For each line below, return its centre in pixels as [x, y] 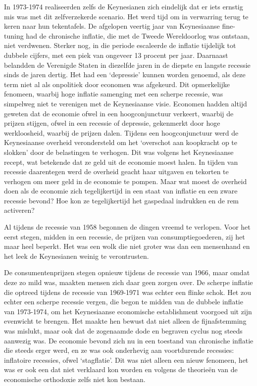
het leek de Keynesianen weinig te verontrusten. [77, 256]
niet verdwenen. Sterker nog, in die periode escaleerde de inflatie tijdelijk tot [120, 45]
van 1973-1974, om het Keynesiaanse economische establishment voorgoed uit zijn [128, 311]
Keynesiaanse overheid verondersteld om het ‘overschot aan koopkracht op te [121, 142]
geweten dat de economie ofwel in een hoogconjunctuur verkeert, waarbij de [119, 113]
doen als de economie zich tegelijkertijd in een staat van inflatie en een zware [121, 191]
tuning [14, 35]
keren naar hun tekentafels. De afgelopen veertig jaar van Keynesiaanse [112, 26]
